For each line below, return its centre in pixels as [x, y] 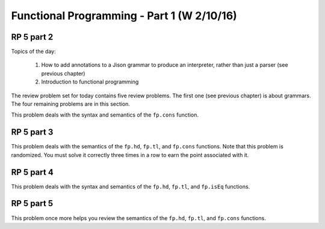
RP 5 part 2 [32, 37]
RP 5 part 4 [32, 172]
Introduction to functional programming [90, 82]
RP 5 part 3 [32, 132]
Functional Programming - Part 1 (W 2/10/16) [124, 16]
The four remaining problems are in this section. [71, 104]
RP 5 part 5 [32, 203]
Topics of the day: [34, 52]
